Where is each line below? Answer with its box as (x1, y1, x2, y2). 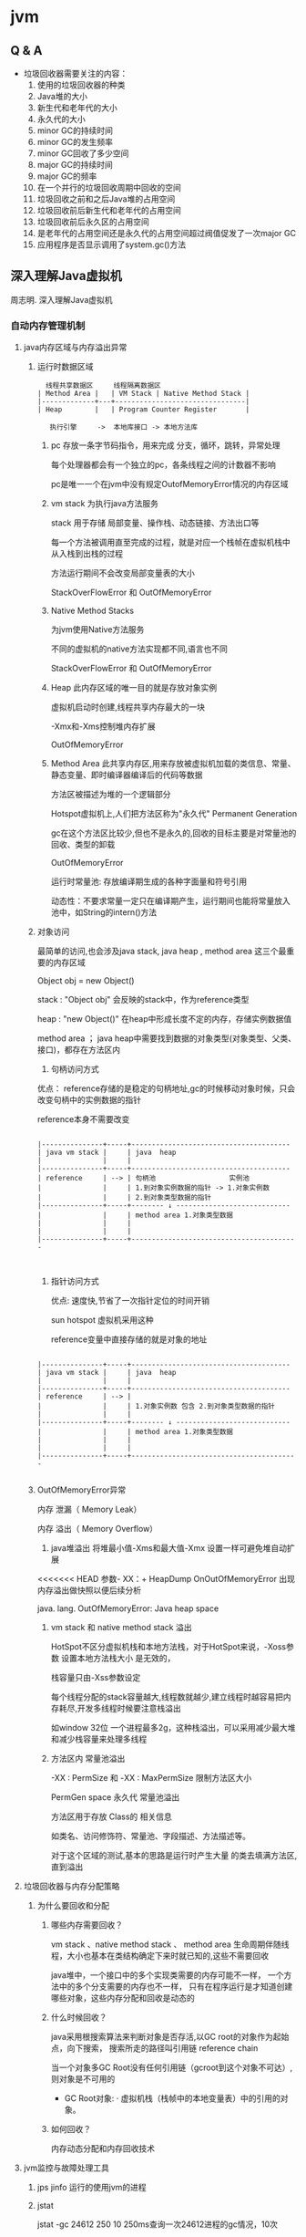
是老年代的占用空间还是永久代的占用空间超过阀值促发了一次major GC (36, 228, 297, 238)
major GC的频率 (36, 171, 97, 182)
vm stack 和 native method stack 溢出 (50, 1622, 192, 1633)
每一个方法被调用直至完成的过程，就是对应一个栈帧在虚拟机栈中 (50, 536, 291, 548)
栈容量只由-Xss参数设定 (50, 1672, 141, 1683)
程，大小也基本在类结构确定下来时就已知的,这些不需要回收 (50, 1951, 270, 1961)
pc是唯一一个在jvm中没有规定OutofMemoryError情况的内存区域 (50, 479, 289, 490)
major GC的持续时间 (36, 160, 113, 170)
